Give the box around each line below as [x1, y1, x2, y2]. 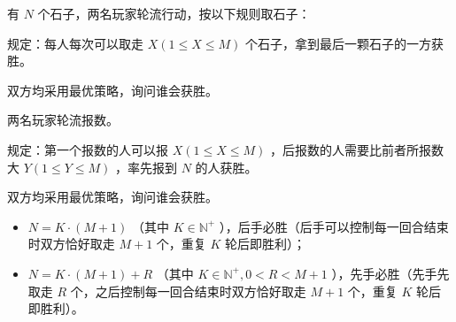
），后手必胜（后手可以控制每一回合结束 [219, 217, 449, 235]
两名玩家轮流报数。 [7, 111, 119, 129]
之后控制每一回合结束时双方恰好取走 [95, 281, 306, 300]
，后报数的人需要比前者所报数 [269, 140, 444, 158]
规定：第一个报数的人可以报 [7, 140, 168, 158]
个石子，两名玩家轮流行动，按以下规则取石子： [37, 4, 311, 22]
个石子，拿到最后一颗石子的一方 [244, 34, 431, 52]
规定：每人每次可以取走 [7, 34, 143, 52]
